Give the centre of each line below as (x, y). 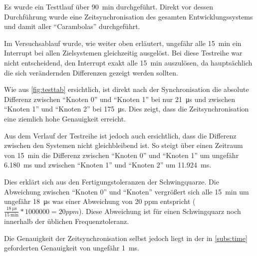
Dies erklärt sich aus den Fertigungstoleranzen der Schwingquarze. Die (112, 181)
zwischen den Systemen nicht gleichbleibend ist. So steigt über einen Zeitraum (124, 145)
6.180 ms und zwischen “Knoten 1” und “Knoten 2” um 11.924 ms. (108, 165)
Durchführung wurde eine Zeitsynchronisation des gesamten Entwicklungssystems (128, 16)
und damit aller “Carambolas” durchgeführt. (72, 26)
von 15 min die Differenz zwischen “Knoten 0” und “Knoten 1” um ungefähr (122, 155)
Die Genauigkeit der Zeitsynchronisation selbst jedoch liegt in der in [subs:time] (126, 238)
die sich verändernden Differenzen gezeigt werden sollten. (91, 72)
